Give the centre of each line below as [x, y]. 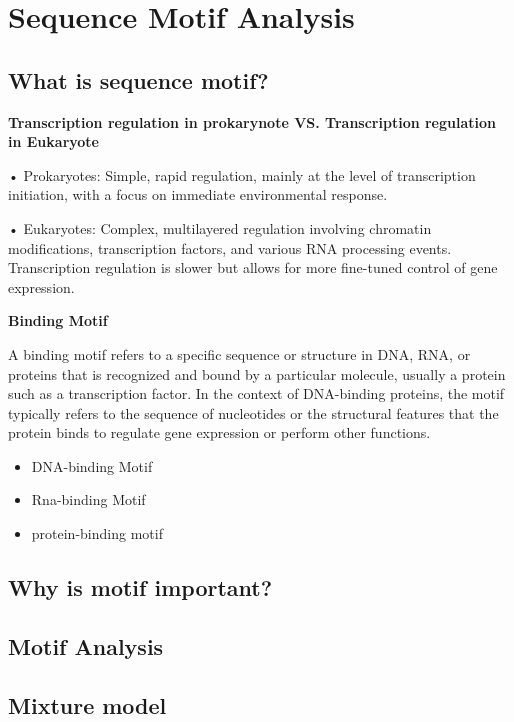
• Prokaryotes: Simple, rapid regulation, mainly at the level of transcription [242, 174]
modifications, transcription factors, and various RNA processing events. [230, 247]
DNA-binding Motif [92, 465]
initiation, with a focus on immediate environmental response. [198, 194]
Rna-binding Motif [88, 499]
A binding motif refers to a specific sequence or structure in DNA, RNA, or [239, 353]
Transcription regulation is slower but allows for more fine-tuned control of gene [253, 267]
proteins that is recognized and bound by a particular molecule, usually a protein [257, 373]
